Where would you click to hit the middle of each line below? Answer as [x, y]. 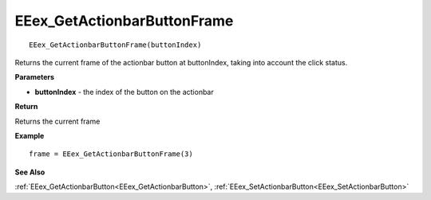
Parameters [35, 77]
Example [30, 135]
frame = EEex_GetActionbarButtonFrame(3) [111, 154]
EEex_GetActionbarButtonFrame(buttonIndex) [115, 45]
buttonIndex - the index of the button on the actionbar [125, 92]
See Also [30, 172]
